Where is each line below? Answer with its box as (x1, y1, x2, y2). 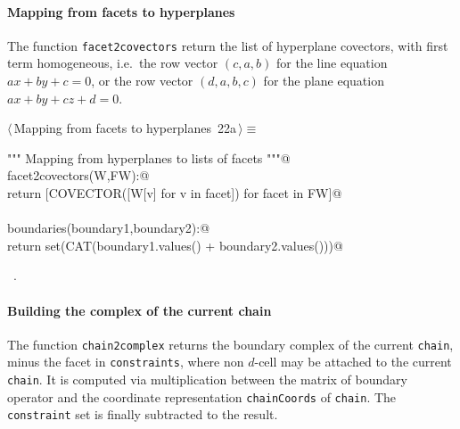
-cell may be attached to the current (254, 352, 452, 371)
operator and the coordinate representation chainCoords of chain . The (7, 387, 397, 406)
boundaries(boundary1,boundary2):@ (7, 219, 210, 237)
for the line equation (275, 54, 388, 72)
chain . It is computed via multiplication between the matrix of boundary (7, 370, 407, 389)
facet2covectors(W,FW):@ (7, 166, 150, 185)
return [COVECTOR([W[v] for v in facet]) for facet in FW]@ (7, 184, 342, 202)
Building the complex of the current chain (7, 301, 272, 319)
